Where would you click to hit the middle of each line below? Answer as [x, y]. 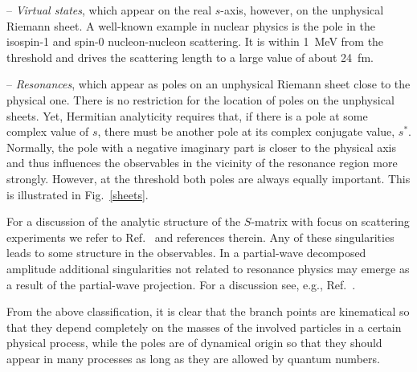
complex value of [48, 131]
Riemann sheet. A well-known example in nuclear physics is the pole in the [191, 25]
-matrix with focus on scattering [330, 221]
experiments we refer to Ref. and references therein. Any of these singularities [200, 237]
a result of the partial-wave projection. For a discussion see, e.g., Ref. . [181, 284]
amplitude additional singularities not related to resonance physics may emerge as [208, 268]
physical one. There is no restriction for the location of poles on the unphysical [200, 99]
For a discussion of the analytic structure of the [124, 221]
